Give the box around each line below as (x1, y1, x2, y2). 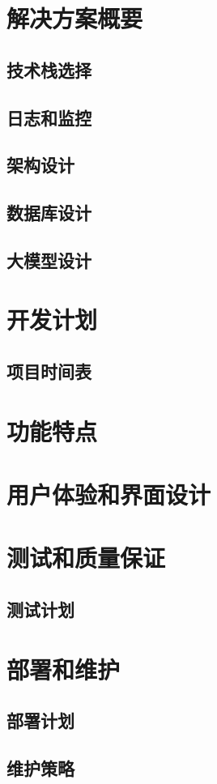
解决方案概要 (6, 2, 143, 35)
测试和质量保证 (6, 541, 166, 574)
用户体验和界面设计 (6, 478, 211, 510)
